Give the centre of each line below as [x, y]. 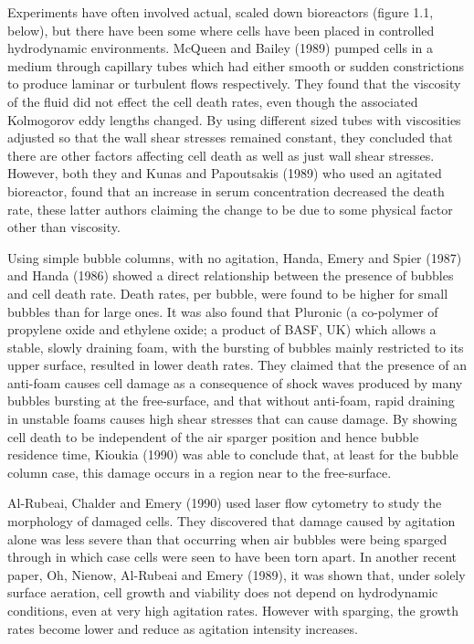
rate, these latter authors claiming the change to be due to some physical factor [230, 209]
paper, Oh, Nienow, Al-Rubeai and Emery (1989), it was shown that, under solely [237, 574]
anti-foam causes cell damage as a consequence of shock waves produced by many [235, 382]
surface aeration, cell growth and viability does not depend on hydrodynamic [223, 592]
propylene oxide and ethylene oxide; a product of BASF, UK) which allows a [222, 329]
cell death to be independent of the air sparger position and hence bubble [213, 436]
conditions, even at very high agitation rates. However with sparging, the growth [233, 610]
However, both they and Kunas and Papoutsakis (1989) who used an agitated [225, 173]
